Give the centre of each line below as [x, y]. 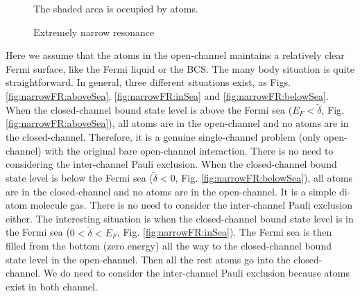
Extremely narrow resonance [94, 32]
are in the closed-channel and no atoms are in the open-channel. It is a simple [171, 191]
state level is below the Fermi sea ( [79, 177]
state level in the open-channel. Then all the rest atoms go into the [148, 259]
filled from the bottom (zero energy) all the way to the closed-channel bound [169, 246]
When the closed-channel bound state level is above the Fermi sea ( [149, 109]
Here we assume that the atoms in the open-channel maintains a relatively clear [175, 55]
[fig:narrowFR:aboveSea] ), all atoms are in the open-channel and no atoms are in [177, 123]
